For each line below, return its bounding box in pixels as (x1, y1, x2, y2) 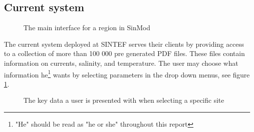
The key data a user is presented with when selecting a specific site (23, 95, 224, 105)
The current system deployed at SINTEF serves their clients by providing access (4, 38, 244, 49)
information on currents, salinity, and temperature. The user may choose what (4, 57, 238, 68)
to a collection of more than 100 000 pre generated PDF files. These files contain (4, 48, 245, 58)
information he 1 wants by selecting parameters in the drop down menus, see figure (4, 68, 250, 79)
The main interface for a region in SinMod (23, 22, 150, 33)
